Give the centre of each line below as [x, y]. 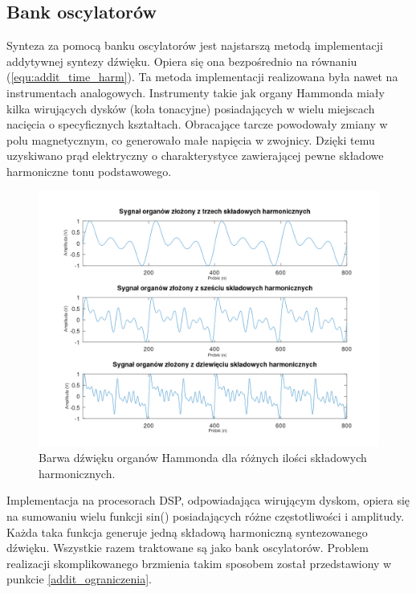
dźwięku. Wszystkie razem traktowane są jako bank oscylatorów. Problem [188, 548]
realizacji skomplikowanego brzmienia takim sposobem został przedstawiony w [199, 563]
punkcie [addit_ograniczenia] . [79, 579]
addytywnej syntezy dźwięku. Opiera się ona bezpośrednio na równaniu [182, 61]
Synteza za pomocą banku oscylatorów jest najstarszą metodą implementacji [195, 45]
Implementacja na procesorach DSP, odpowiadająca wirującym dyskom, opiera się [208, 500]
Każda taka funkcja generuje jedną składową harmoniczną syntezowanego [187, 532]
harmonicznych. [77, 473]
